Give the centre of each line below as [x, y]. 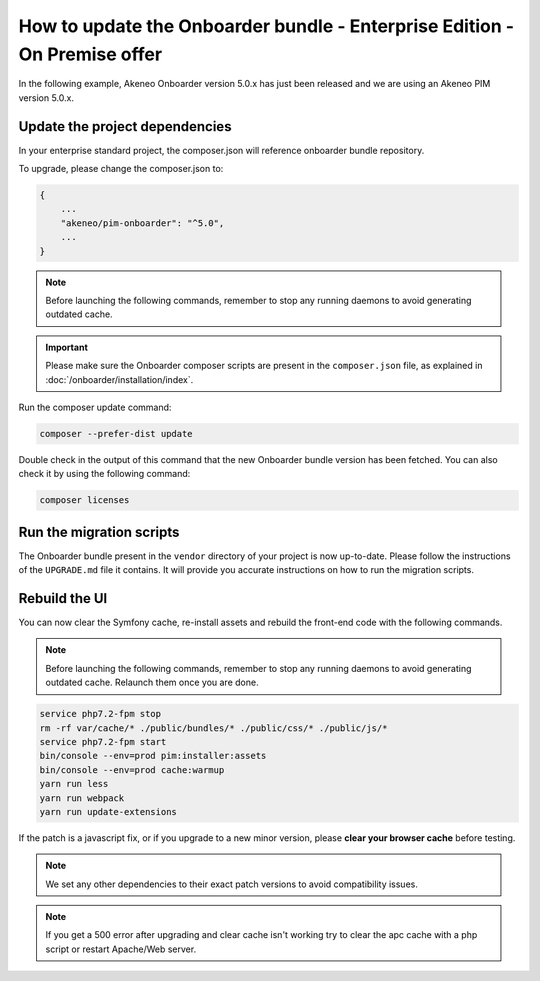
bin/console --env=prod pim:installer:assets [153, 756]
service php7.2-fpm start [103, 741]
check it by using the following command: [104, 474]
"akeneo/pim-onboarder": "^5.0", [142, 223]
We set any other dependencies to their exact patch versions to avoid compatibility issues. [232, 884]
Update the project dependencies [125, 126]
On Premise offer [90, 54]
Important [67, 347]
